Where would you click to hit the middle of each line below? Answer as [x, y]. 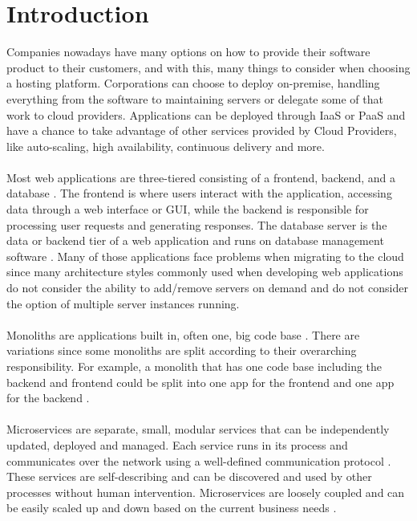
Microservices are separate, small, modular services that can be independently [198, 429]
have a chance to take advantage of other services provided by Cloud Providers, [202, 130]
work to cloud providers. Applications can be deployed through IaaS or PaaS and [206, 114]
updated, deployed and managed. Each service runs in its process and [177, 444]
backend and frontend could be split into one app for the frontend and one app [200, 382]
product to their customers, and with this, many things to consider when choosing [208, 67]
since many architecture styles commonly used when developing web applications [205, 272]
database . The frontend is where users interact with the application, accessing [199, 193]
